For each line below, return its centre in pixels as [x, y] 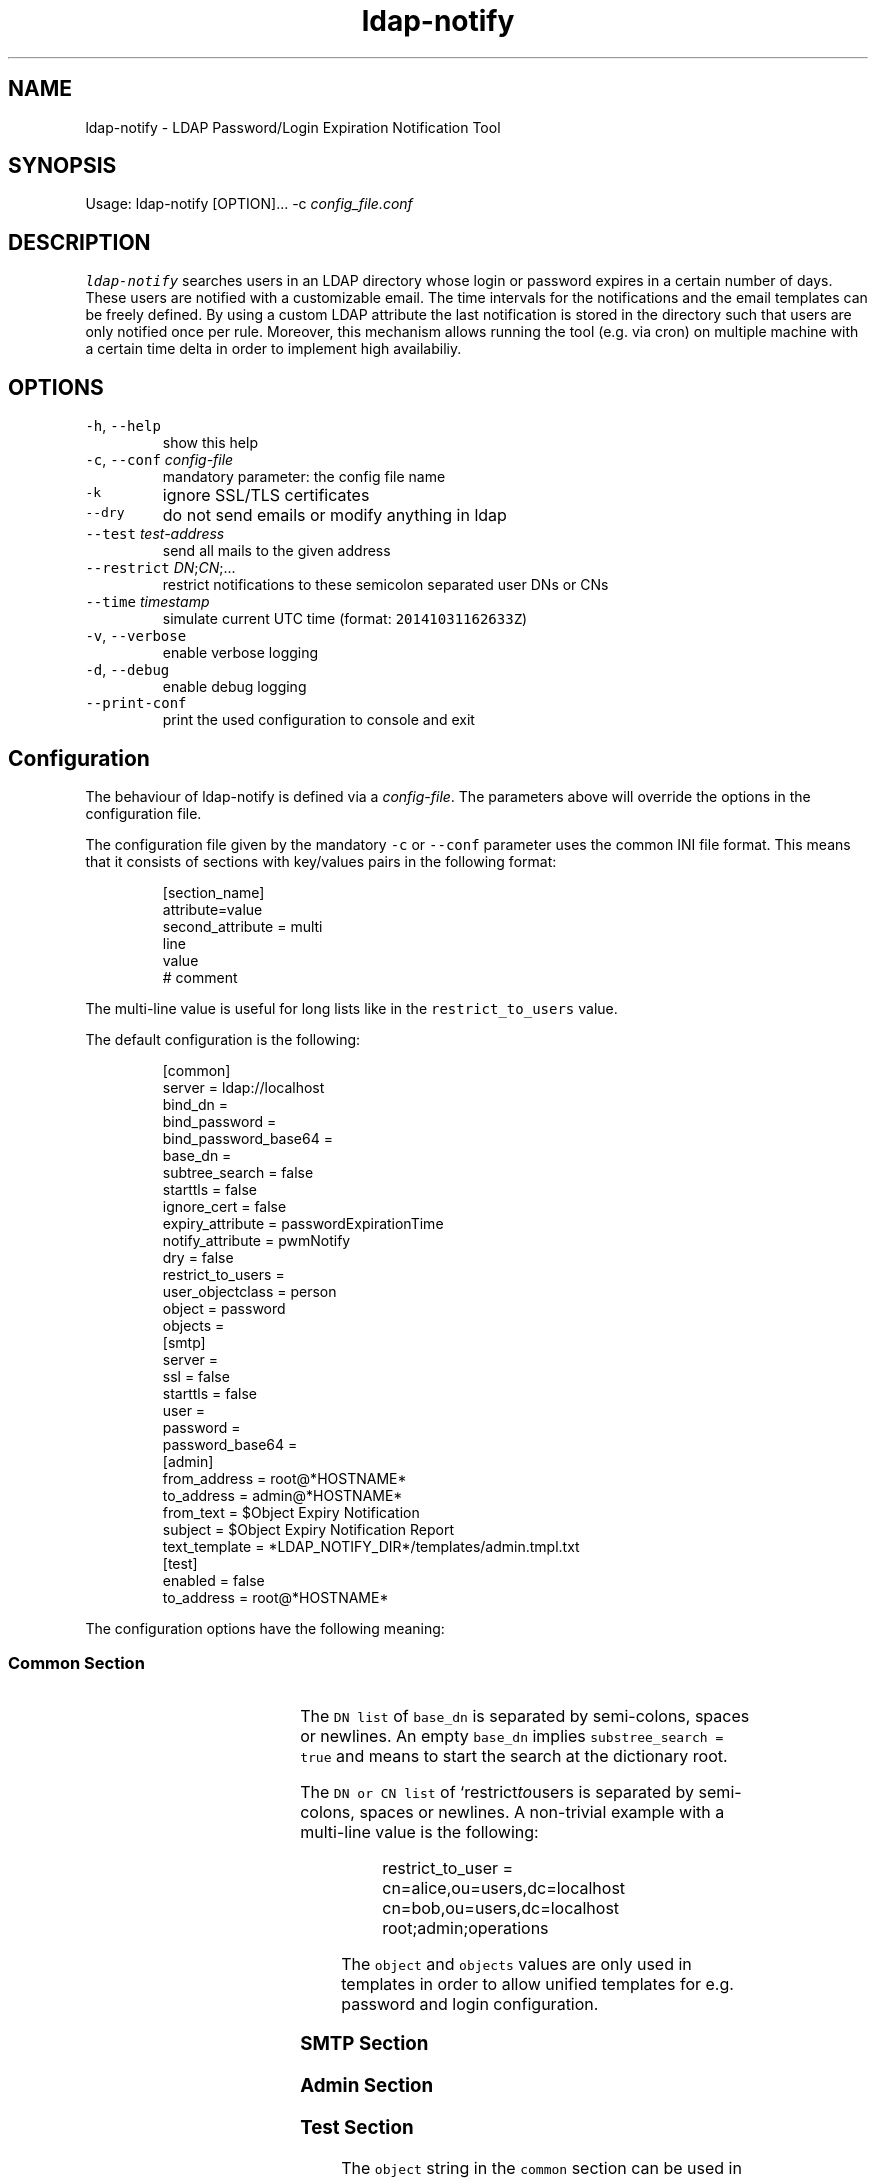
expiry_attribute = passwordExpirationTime [303, 1223]
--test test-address [155, 534]
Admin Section [367, 2086]
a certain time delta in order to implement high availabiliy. [273, 349]
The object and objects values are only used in [516, 1963]
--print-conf [136, 703]
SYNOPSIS [62, 166]
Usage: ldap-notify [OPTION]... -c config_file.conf [249, 204]
